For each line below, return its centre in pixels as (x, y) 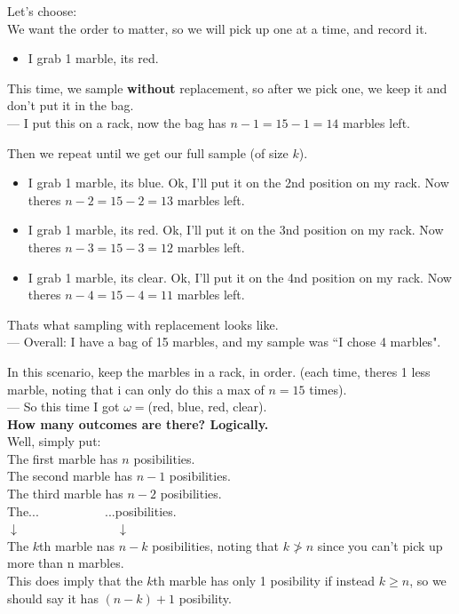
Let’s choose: (42, 11)
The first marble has (63, 458)
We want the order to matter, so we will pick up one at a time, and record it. (218, 28)
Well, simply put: (54, 441)
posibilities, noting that (216, 545)
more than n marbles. (66, 563)
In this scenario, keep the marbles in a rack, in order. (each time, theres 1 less (219, 371)
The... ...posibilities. (92, 510)
